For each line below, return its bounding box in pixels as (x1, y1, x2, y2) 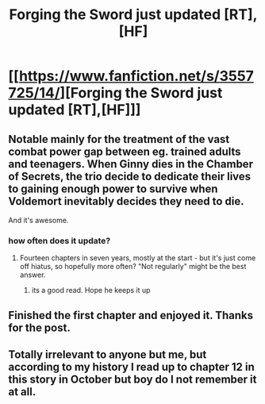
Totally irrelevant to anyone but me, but (8, 348, 207, 362)
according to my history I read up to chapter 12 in (8, 360, 255, 374)
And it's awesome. (8, 216, 69, 225)
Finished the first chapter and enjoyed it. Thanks (8, 308, 254, 322)
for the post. (8, 321, 71, 334)
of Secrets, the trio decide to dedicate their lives (8, 169, 252, 183)
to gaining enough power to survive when (8, 182, 218, 195)
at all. (8, 385, 36, 398)
